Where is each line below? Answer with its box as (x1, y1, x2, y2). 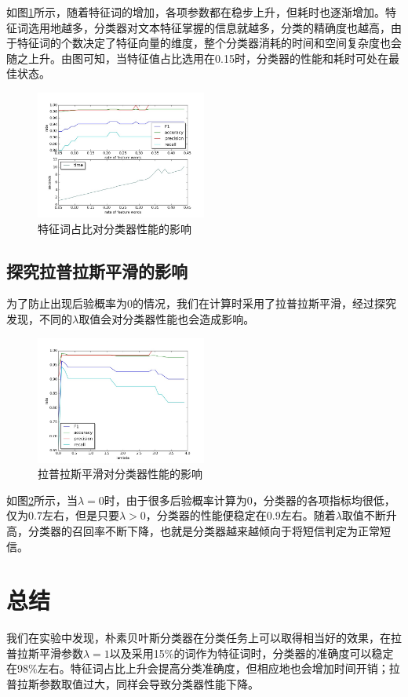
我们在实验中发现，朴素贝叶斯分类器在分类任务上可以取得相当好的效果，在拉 (6, 629, 402, 646)
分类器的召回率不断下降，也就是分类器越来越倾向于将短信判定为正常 (27, 522, 380, 538)
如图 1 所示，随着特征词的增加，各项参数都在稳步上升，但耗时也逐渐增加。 (6, 4, 385, 20)
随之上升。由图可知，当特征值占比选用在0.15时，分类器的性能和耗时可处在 (6, 49, 388, 66)
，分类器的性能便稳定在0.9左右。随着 (145, 507, 336, 524)
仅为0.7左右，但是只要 (6, 507, 119, 524)
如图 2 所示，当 (6, 491, 78, 508)
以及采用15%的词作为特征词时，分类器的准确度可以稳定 (109, 644, 394, 661)
